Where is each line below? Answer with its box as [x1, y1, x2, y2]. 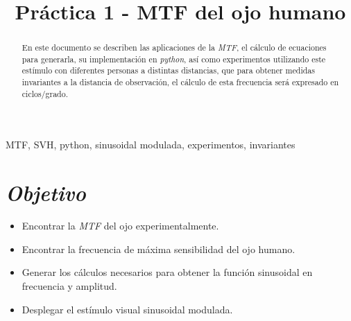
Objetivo [6, 178, 86, 207]
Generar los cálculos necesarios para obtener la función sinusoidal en [22, 265, 313, 279]
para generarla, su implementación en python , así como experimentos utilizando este [22, 53, 326, 64]
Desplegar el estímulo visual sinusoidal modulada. [22, 302, 233, 316]
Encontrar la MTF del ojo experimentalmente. [22, 218, 219, 233]
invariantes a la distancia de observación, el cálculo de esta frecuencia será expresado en [22, 76, 339, 88]
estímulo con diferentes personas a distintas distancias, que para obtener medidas [22, 64, 315, 76]
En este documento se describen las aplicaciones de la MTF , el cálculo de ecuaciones [22, 42, 327, 53]
